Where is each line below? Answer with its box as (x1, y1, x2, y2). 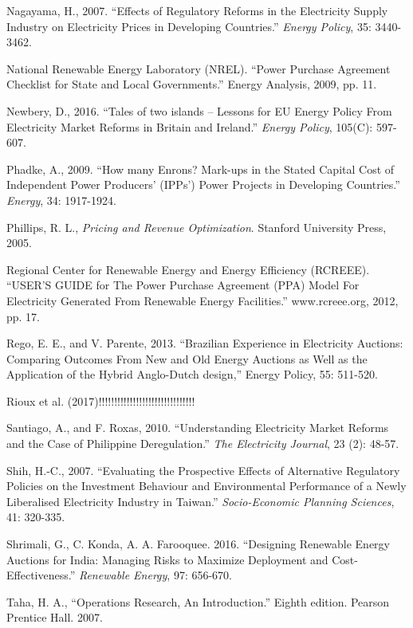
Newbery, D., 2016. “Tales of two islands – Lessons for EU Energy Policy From (6, 102, 392, 119)
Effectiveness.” (6, 567, 76, 583)
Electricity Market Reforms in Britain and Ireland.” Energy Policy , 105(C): (6, 118, 373, 135)
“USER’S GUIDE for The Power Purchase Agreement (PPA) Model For (6, 277, 360, 293)
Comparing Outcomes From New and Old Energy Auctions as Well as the (6, 350, 368, 367)
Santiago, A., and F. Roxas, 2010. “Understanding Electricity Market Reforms (6, 419, 389, 436)
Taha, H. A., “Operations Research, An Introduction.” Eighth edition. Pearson (6, 593, 390, 610)
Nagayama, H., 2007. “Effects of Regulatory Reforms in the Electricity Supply (6, 2, 388, 18)
